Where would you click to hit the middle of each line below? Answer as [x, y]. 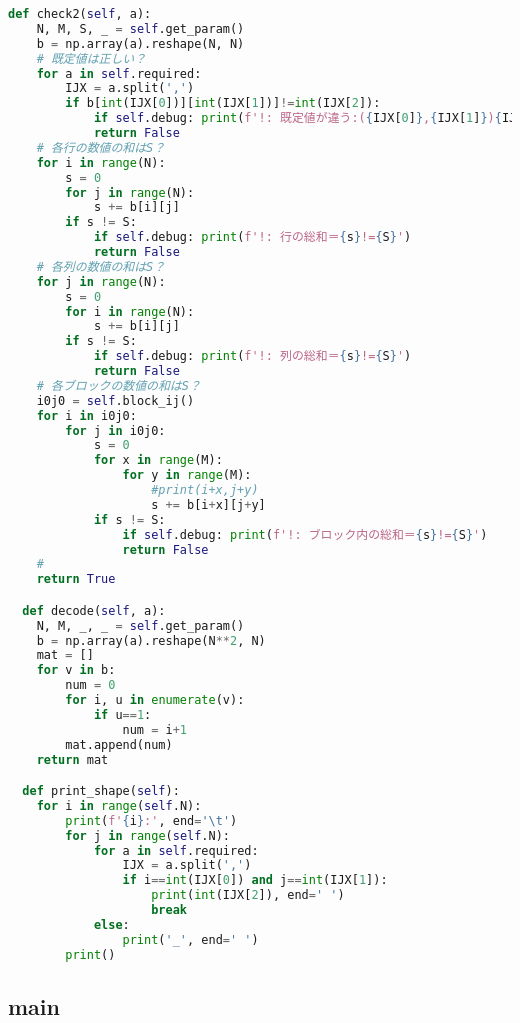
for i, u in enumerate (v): [155, 700]
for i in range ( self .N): [119, 805]
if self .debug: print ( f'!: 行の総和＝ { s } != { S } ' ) [252, 237]
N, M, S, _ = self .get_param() [140, 28]
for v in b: [76, 670]
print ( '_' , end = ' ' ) [190, 939]
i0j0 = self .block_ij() [115, 400]
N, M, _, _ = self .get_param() [140, 625]
